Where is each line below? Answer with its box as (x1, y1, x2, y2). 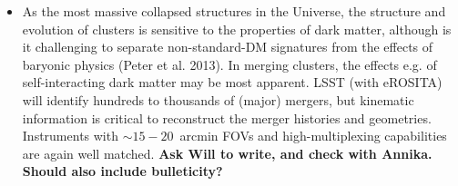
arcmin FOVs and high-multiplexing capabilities (179, 126, 447, 145)
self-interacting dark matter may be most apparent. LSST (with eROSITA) (22, 73, 443, 92)
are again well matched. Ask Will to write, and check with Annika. (22, 143, 433, 162)
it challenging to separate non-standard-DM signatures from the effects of (22, 37, 433, 56)
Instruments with (22, 126, 118, 145)
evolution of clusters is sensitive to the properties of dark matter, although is (22, 19, 452, 38)
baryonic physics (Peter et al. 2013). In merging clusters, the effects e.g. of (22, 54, 437, 73)
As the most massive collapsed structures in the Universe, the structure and (22, 2, 446, 20)
